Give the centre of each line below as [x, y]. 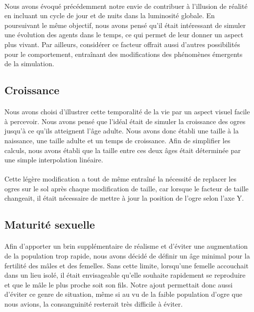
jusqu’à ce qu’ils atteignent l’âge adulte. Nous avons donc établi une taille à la [122, 131]
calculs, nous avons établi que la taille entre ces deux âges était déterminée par [123, 150]
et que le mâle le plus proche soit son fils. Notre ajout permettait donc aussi [119, 284]
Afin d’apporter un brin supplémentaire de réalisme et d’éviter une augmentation [126, 246]
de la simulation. [29, 64]
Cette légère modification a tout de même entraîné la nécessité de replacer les [120, 179]
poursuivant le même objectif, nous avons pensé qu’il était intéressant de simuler [125, 25]
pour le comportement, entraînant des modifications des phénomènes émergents [124, 54]
